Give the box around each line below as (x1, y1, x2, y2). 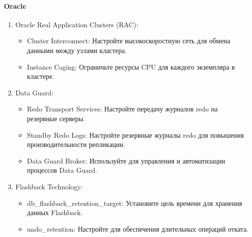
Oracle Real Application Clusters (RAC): (15, 19, 139, 29)
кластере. (27, 71, 54, 81)
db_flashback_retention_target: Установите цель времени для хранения (27, 198, 242, 208)
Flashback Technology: (15, 181, 83, 191)
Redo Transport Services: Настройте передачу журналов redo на (27, 104, 218, 114)
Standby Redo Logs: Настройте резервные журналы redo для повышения (27, 129, 244, 140)
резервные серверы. (27, 113, 85, 123)
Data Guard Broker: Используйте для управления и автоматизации (27, 155, 225, 165)
